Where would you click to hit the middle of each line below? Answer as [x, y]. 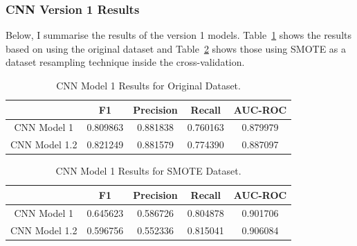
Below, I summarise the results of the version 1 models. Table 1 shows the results [178, 35]
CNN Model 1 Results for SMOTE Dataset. [148, 171]
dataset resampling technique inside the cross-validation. [125, 62]
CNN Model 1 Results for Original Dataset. [148, 85]
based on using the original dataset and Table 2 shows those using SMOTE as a [176, 48]
